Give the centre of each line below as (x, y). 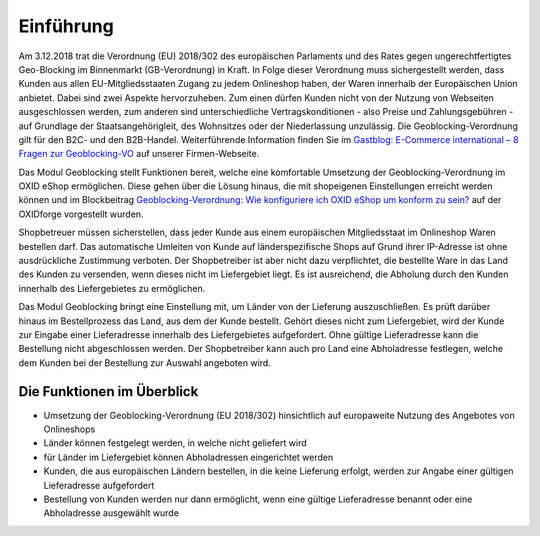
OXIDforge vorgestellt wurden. (81, 214)
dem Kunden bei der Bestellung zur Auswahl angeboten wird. (145, 362)
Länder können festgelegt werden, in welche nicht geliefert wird (175, 443)
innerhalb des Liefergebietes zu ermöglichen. (112, 288)
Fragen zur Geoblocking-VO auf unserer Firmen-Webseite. (139, 154)
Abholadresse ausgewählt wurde (111, 513)
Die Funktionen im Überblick (108, 391)
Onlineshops (69, 429)
